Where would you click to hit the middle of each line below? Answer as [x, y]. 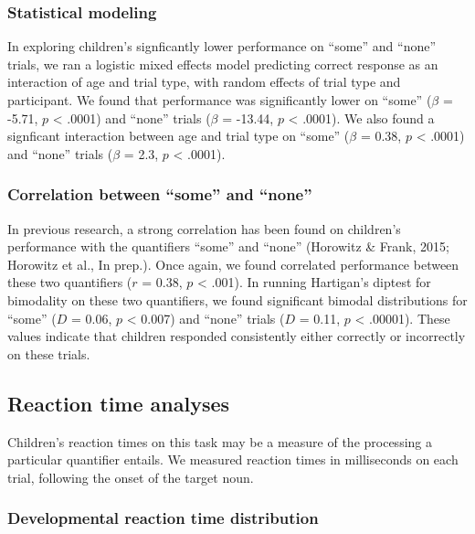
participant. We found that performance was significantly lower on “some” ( [220, 100]
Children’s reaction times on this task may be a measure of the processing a [220, 441]
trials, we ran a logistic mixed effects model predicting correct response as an [223, 64]
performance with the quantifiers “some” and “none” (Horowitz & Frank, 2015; [228, 246]
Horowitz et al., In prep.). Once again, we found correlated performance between [233, 264]
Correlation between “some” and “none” [160, 194]
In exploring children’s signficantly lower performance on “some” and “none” [222, 46]
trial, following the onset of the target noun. [131, 477]
